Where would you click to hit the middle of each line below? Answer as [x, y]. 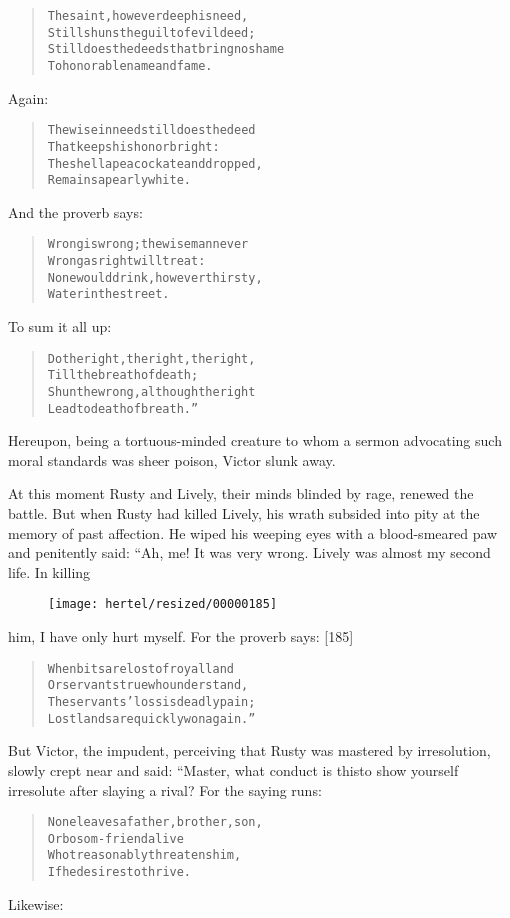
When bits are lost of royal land [140, 668]
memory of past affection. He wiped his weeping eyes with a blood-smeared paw [253, 532]
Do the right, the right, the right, [151, 358]
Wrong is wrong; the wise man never [148, 244]
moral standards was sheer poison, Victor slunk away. [172, 459]
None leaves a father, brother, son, [155, 822]
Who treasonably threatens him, [144, 855]
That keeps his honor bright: [133, 146]
